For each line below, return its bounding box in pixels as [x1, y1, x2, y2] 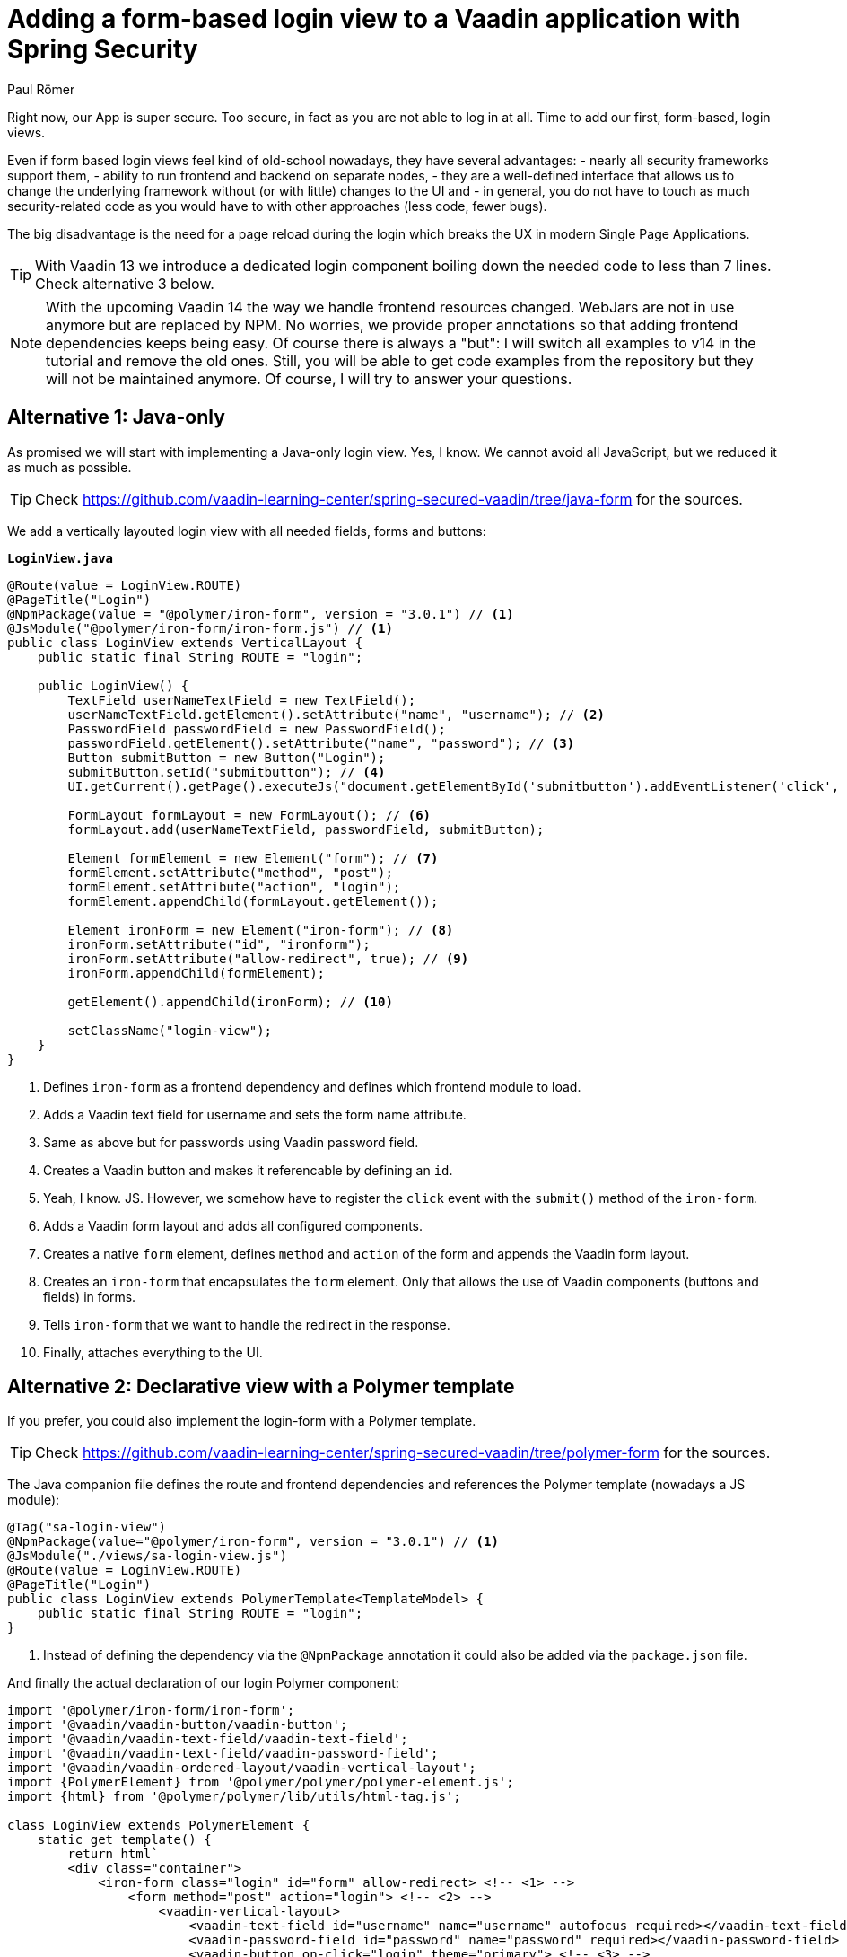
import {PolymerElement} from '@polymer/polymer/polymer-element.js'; [7, 1775, 514, 1790]
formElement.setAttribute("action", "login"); [67, 879, 401, 894]
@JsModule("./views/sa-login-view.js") [7, 1549, 287, 1564]
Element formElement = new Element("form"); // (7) [67, 850, 439, 865]
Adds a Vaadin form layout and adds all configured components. [43, 1217, 423, 1233]
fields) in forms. [43, 1288, 136, 1304]
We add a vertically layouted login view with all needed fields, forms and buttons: [7, 522, 486, 539]
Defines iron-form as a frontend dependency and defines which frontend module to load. [43, 1078, 581, 1094]
